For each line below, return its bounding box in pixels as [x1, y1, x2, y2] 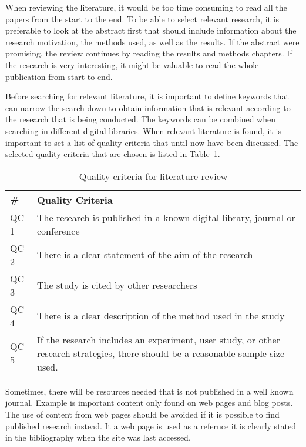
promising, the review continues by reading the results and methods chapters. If [5, 47, 292, 59]
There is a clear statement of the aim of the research [37, 248, 253, 262]
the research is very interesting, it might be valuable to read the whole [5, 58, 259, 71]
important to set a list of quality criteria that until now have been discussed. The [5, 136, 298, 148]
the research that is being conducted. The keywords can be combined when [5, 113, 275, 125]
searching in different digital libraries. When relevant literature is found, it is [5, 124, 282, 136]
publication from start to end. [5, 70, 113, 82]
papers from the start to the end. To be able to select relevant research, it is [5, 12, 280, 25]
